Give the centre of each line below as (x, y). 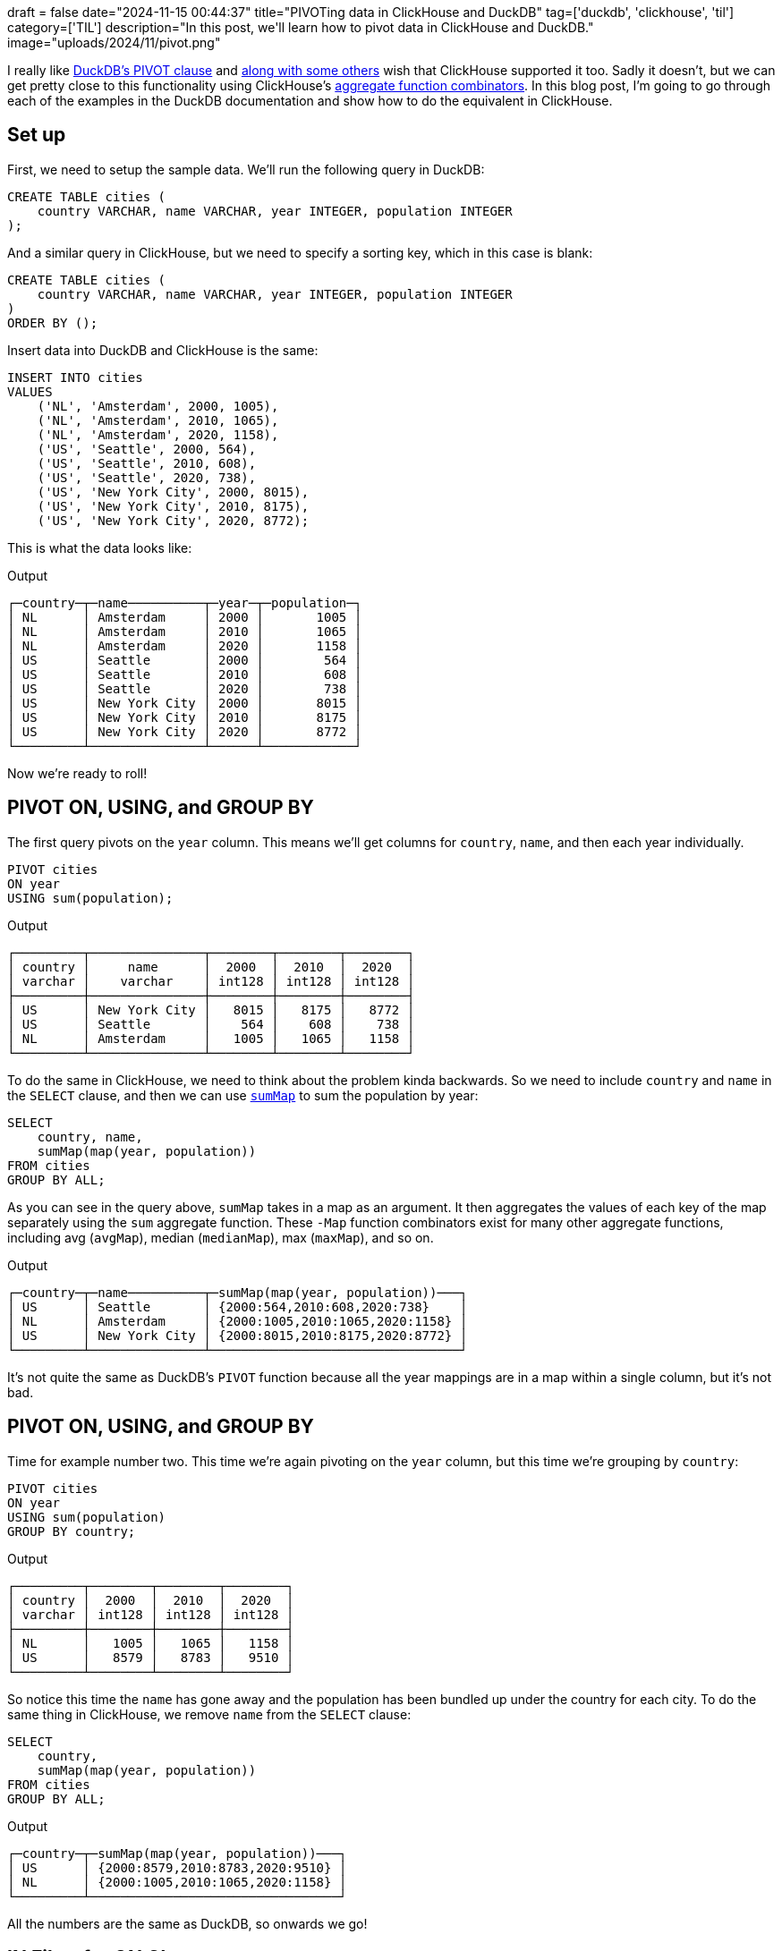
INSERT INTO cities (75, 377)
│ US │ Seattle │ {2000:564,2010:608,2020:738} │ (238, 1306)
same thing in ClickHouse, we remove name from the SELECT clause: (209, 1714)
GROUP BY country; (72, 1531)
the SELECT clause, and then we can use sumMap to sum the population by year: (243, 1095)
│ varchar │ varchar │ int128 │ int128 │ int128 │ (211, 981)
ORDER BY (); (53, 322)
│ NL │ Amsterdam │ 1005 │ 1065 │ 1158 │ (211, 1038)
